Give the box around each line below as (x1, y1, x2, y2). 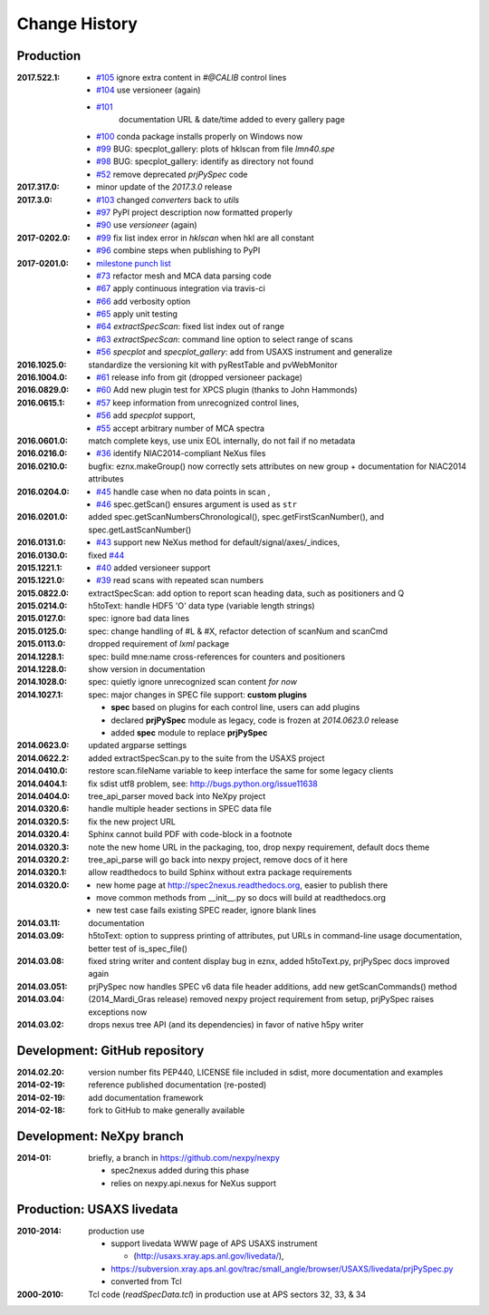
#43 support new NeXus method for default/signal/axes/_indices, (96, 537, 340, 548)
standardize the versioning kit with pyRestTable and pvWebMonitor (88, 359, 339, 370)
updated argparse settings (88, 740, 187, 751)
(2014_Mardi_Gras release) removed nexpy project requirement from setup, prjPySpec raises (88, 994, 435, 1005)
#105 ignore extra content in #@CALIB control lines (96, 73, 287, 83)
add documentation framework (88, 1092, 204, 1103)
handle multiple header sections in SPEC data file (88, 804, 272, 814)
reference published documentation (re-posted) (88, 1079, 267, 1090)
